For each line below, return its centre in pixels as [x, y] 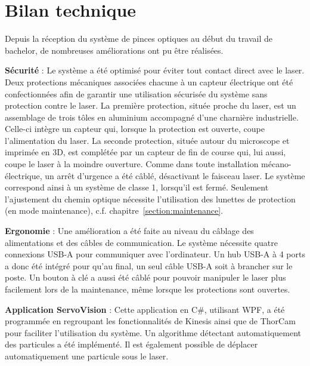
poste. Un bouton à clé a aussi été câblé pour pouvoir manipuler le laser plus [145, 277]
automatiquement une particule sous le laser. [87, 356]
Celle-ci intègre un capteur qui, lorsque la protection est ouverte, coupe [135, 129]
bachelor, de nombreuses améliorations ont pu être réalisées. [114, 50]
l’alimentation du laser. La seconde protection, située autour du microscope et [147, 140]
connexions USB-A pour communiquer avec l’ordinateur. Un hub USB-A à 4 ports [155, 254]
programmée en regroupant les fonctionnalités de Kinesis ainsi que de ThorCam [150, 321]
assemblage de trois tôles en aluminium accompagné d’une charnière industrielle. [152, 117]
